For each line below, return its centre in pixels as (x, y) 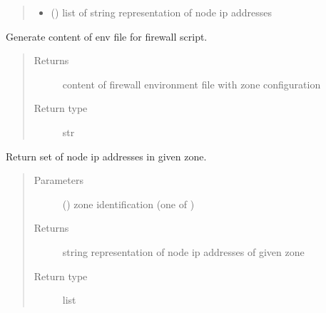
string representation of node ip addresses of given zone (183, 251)
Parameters (58, 180)
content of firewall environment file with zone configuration (192, 84)
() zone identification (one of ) (128, 204)
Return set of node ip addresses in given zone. (106, 156)
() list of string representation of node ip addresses (161, 12)
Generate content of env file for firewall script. (107, 36)
